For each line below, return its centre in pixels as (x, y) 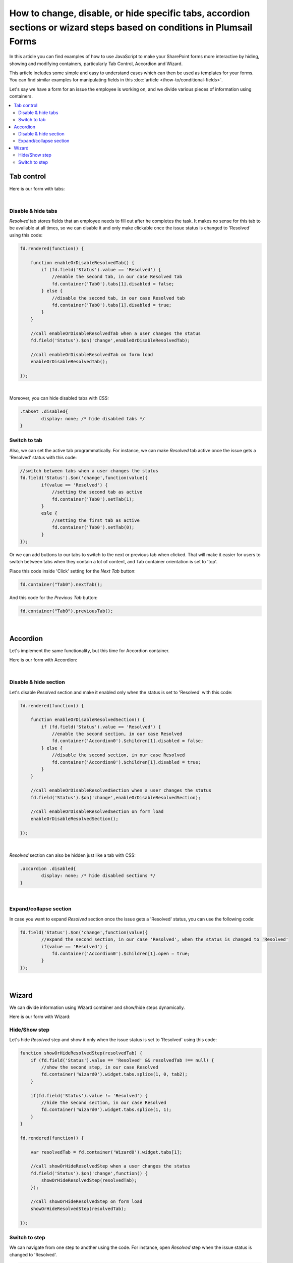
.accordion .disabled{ (48, 868)
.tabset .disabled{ (44, 411)
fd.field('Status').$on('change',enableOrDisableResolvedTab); (110, 340)
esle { (49, 513)
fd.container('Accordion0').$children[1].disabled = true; (126, 762)
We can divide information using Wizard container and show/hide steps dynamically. (97, 1007)
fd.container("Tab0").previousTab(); (67, 611)
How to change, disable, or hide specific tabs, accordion (130, 13)
